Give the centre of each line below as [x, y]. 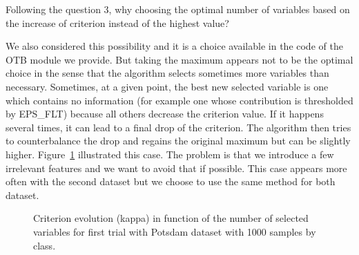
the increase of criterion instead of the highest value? [117, 22]
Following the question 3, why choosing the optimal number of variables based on [178, 9]
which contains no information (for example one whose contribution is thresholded [179, 100]
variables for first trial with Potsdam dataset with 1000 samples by [175, 231]
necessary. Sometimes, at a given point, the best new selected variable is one [167, 86]
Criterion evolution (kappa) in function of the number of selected [171, 218]
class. [45, 245]
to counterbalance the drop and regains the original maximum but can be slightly [178, 141]
